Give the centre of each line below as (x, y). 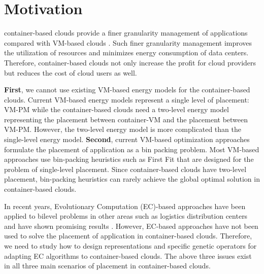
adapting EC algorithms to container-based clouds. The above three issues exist (128, 255)
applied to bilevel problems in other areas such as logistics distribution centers (126, 216)
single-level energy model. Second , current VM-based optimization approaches (127, 139)
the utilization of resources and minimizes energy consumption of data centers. (126, 53)
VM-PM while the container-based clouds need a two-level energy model (117, 109)
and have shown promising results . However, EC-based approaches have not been (131, 226)
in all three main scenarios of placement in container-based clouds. (107, 266)
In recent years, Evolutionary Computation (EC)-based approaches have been (125, 206)
